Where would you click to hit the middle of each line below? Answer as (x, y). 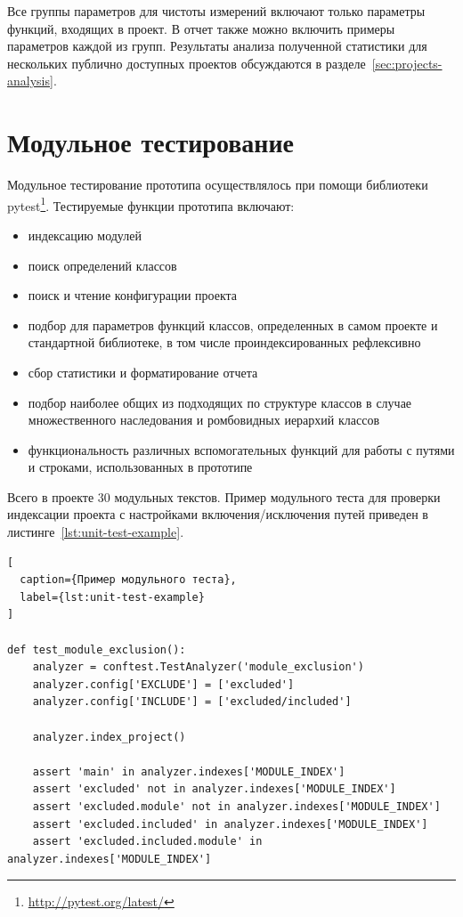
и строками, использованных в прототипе (140, 467)
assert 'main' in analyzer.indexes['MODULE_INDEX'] (189, 771)
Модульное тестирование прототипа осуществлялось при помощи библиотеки (218, 185)
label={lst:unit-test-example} (112, 597)
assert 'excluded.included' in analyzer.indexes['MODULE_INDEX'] (230, 824)
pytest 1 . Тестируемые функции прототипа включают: (151, 204)
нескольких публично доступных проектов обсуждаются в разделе (187, 63)
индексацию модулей (85, 235)
